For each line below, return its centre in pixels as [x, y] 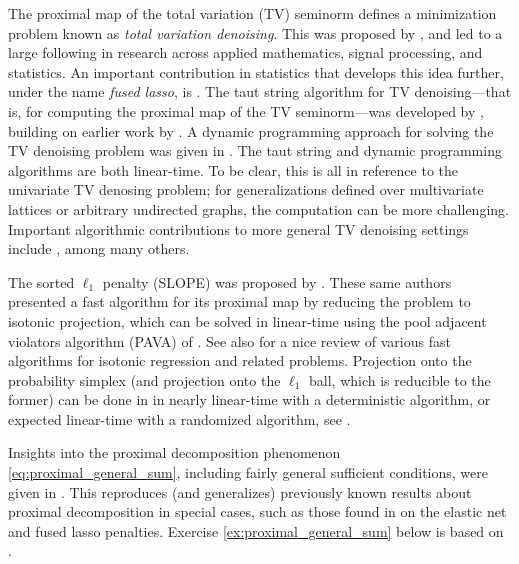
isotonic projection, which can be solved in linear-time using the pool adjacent [247, 320]
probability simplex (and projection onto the [144, 379]
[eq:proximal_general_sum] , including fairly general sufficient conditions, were [248, 472]
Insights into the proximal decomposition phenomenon [174, 452]
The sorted [41, 281]
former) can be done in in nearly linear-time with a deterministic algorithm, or [249, 399]
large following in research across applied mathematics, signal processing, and [245, 52]
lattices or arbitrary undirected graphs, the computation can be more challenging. [258, 208]
